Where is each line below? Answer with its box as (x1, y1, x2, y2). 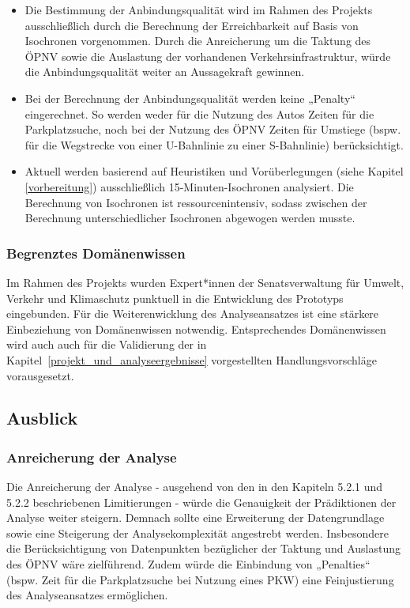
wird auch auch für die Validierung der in (6, 336, 207, 353)
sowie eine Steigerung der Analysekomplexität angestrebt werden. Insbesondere (6, 524, 389, 541)
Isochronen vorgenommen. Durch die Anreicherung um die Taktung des (24, 32, 371, 49)
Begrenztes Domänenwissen (6, 243, 186, 262)
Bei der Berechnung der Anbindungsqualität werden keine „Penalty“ (24, 89, 355, 106)
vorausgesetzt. (6, 367, 74, 383)
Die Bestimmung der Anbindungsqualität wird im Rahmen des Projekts (24, 2, 373, 17)
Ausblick (6, 406, 78, 430)
